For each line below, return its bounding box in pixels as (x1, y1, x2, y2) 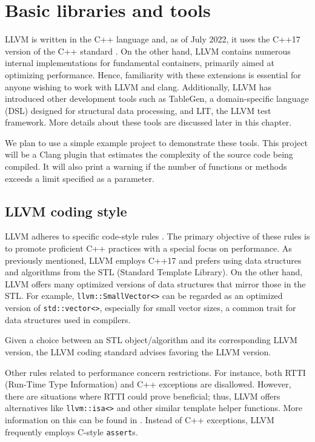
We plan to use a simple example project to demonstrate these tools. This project (5, 136, 308, 149)
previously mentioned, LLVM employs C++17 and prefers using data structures (5, 253, 302, 266)
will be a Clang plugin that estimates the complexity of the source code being (5, 148, 293, 161)
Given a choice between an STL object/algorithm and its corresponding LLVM (5, 333, 297, 346)
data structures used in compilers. (5, 313, 131, 326)
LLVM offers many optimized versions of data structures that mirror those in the (5, 277, 306, 290)
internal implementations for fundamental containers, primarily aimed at (5, 56, 274, 69)
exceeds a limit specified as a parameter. (5, 172, 154, 184)
